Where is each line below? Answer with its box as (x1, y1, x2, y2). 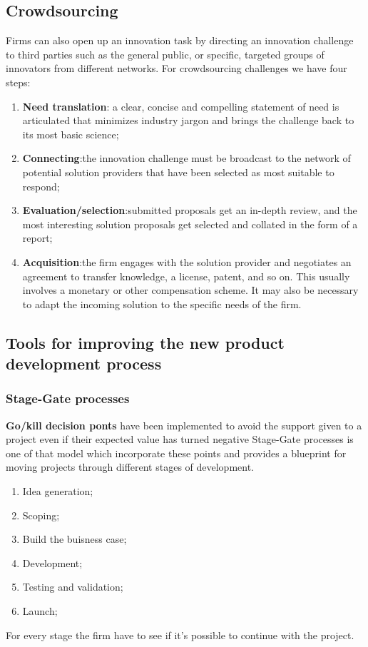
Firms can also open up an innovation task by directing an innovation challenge (6, 33, 354, 48)
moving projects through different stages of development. (6, 459, 255, 474)
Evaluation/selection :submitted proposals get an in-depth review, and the (22, 203, 357, 218)
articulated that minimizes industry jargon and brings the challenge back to (22, 113, 354, 128)
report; (22, 230, 53, 245)
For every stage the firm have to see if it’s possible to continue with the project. (6, 627, 354, 642)
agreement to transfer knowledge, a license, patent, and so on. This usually (22, 268, 350, 283)
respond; (22, 178, 60, 193)
